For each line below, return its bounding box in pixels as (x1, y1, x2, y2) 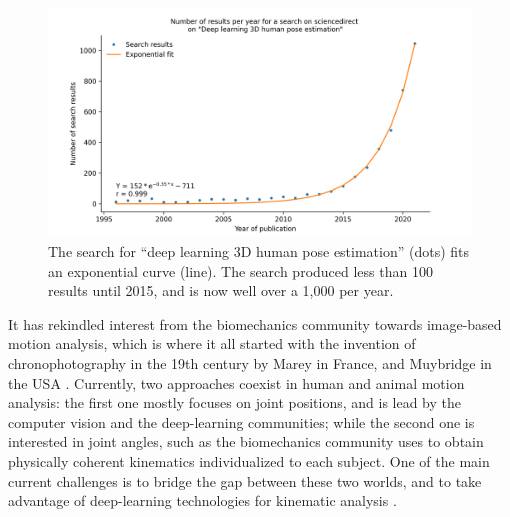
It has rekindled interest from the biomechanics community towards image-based (8, 313, 502, 334)
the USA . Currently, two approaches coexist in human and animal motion (8, 372, 465, 393)
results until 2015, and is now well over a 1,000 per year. (48, 280, 394, 301)
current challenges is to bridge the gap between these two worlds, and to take (8, 470, 482, 491)
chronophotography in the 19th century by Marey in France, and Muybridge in (8, 352, 492, 373)
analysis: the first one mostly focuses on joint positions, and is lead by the (8, 392, 462, 413)
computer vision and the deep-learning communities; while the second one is (8, 411, 475, 432)
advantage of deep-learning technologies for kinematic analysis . (8, 490, 397, 511)
